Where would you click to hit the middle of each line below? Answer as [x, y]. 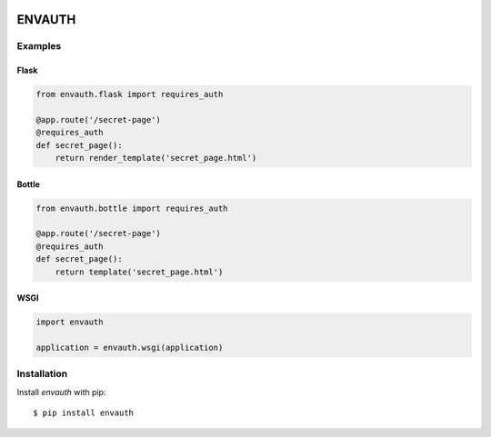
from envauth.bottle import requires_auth [132, 208]
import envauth [70, 322]
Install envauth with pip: [61, 392]
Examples [39, 46]
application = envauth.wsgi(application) [130, 348]
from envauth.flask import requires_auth [130, 94]
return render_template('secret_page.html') [156, 158]
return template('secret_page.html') [139, 272]
